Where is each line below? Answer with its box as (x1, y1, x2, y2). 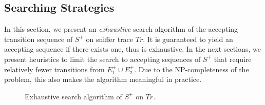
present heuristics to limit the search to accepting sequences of (4, 53, 201, 64)
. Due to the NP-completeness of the (134, 64, 249, 74)
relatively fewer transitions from (4, 64, 105, 74)
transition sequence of (4, 33, 73, 44)
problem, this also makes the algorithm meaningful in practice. (4, 74, 202, 85)
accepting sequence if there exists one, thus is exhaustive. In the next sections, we (4, 44, 261, 54)
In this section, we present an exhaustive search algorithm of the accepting (4, 24, 238, 34)
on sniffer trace (86, 33, 134, 44)
